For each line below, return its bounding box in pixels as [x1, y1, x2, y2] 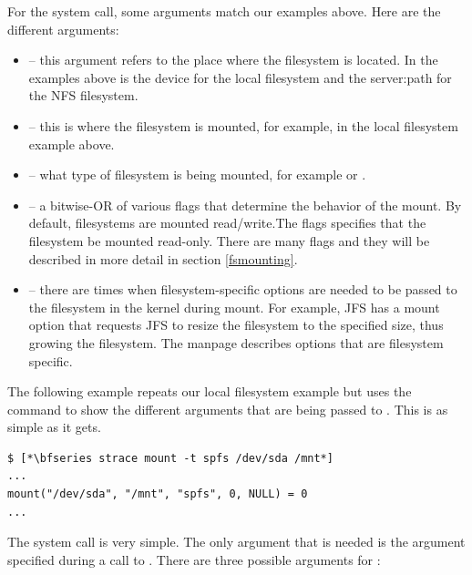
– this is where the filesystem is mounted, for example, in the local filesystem [28, 116, 458, 135]
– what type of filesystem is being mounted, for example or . [28, 165, 366, 184]
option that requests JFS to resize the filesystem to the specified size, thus [28, 315, 444, 334]
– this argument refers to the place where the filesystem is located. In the [28, 50, 438, 69]
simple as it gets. [7, 417, 101, 436]
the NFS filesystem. [28, 86, 139, 105]
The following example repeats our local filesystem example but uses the [7, 382, 412, 401]
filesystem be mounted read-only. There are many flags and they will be [28, 231, 430, 250]
